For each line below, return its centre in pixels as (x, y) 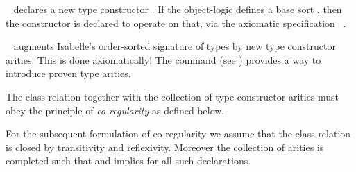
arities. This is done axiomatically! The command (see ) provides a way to (163, 59)
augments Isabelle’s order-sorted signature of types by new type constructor (175, 46)
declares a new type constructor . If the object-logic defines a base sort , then (178, 9)
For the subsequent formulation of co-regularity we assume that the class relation (178, 134)
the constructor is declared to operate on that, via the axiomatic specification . (176, 23)
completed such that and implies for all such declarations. (128, 161)
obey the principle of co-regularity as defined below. (115, 110)
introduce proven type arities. (68, 73)
